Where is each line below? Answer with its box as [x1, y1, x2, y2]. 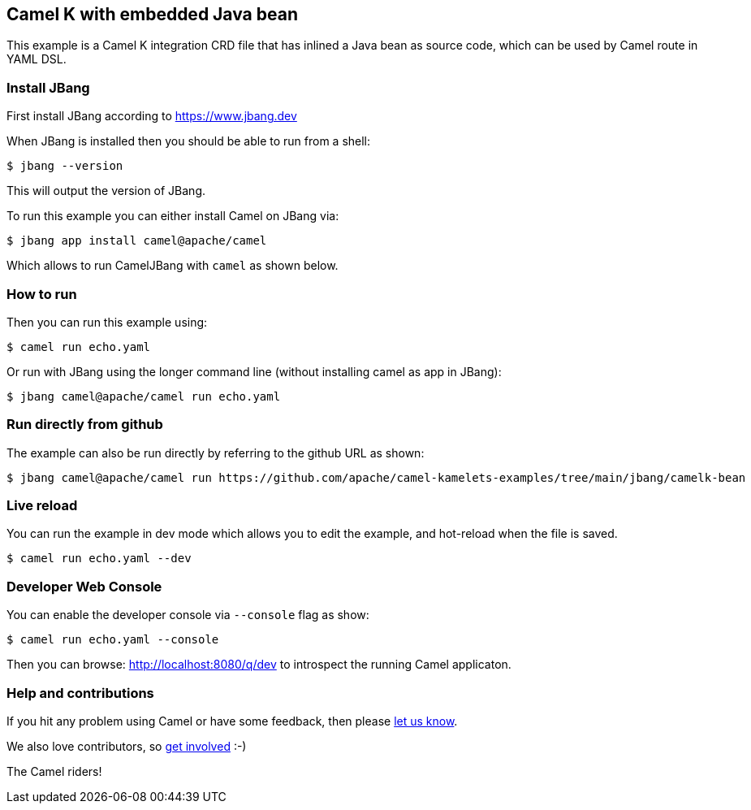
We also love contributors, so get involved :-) [6, 739, 247, 753]
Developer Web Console [6, 578, 162, 595]
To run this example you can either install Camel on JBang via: [6, 209, 339, 223]
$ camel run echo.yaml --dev [6, 552, 192, 565]
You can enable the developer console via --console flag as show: [6, 608, 369, 622]
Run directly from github [6, 416, 163, 433]
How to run [6, 285, 77, 302]
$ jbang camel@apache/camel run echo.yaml [6, 389, 281, 403]
